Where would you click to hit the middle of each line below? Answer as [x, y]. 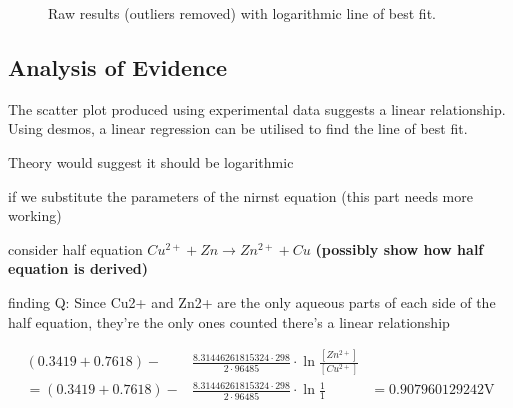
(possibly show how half [399, 248]
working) [35, 215]
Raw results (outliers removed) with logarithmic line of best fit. [242, 13]
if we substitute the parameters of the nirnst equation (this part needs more [240, 195]
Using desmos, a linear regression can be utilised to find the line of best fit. [238, 128]
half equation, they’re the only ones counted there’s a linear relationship [229, 321]
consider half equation [75, 248]
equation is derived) [78, 268]
